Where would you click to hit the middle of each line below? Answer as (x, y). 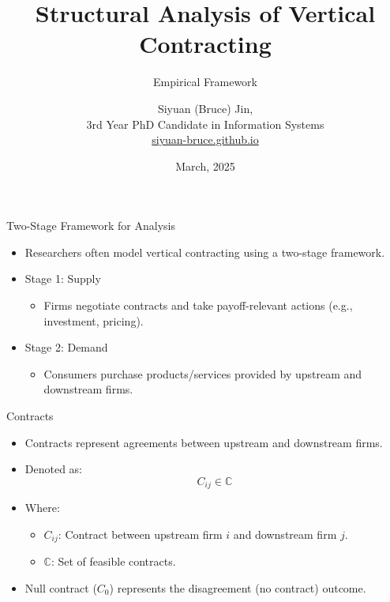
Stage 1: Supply (63, 278)
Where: (42, 508)
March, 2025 (205, 166)
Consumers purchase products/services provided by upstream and (203, 373)
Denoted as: (54, 469)
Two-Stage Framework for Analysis (91, 226)
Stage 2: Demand (66, 347)
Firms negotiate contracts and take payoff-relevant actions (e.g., (198, 305)
